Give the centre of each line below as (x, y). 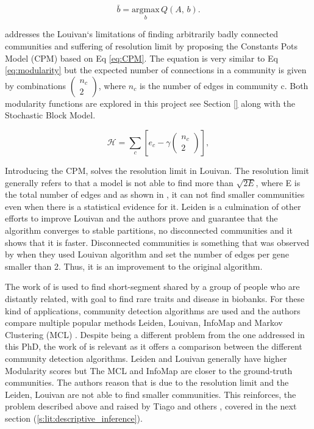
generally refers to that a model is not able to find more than (119, 182)
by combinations (36, 85)
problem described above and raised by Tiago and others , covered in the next (151, 406)
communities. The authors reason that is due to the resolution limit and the (147, 382)
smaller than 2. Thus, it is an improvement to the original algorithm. (134, 266)
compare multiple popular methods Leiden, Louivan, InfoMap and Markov (144, 323)
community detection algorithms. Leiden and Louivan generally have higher (146, 358)
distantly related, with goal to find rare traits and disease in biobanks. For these (155, 298)
